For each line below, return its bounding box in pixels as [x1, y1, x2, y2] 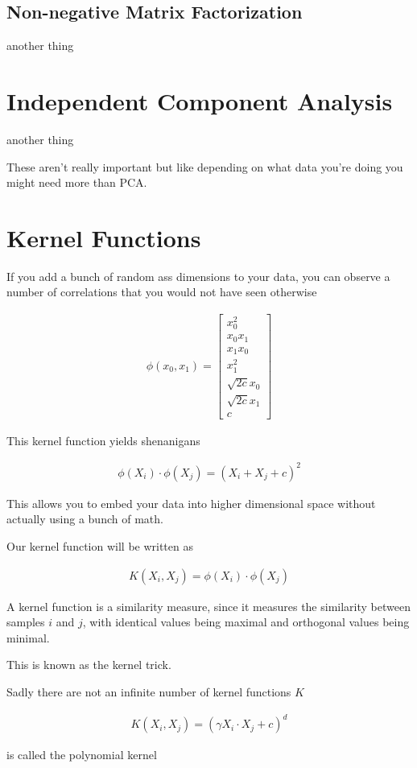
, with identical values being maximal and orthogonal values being [82, 613, 410, 630]
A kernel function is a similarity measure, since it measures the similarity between [6, 597, 411, 614]
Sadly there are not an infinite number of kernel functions [6, 683, 291, 700]
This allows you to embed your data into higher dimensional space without [6, 494, 376, 511]
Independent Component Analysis [6, 84, 393, 117]
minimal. [6, 629, 50, 646]
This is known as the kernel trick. [6, 656, 171, 673]
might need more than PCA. [6, 174, 147, 191]
